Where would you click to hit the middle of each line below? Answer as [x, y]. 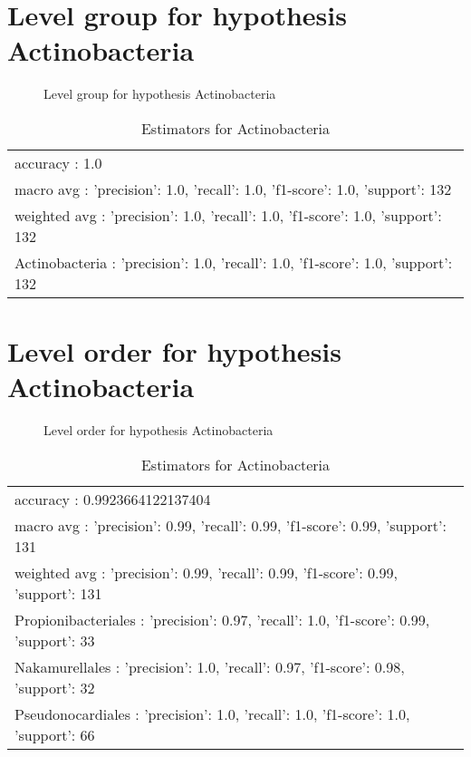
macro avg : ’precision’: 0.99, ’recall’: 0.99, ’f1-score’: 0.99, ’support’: [231, 525]
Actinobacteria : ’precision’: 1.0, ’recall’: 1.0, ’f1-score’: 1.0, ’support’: [234, 262]
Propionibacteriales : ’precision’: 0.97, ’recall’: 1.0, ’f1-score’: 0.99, [222, 619]
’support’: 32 [55, 687]
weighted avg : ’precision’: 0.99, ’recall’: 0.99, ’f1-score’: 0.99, [206, 572]
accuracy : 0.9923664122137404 [113, 499]
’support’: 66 [55, 734]
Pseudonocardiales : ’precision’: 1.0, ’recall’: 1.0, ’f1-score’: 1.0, [212, 713]
